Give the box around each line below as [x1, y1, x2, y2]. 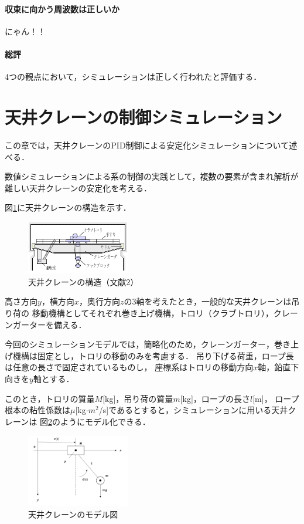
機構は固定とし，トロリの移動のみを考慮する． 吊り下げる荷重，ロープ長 [12, 349, 294, 361]
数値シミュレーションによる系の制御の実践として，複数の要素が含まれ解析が [5, 170, 299, 182]
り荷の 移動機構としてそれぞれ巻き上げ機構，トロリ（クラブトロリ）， [5, 307, 274, 319]
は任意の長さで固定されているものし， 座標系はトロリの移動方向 [5, 361, 254, 373]
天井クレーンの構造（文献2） [28, 275, 139, 288]
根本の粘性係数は [5, 404, 70, 416]
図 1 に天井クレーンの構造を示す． [5, 201, 131, 214]
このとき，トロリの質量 [5, 392, 95, 404]
